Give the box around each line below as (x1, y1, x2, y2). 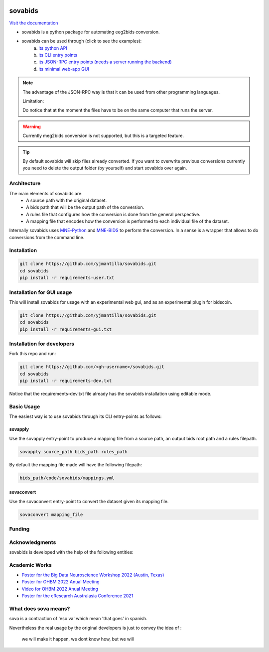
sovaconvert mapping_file (19, 512, 83, 518)
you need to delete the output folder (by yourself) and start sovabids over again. (22, 165, 187, 171)
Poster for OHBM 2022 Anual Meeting (21, 579, 100, 585)
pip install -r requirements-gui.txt (19, 326, 112, 332)
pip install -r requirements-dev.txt (19, 378, 112, 384)
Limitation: (22, 98, 44, 104)
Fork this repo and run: (9, 351, 56, 357)
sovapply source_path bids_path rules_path (19, 449, 128, 454)
